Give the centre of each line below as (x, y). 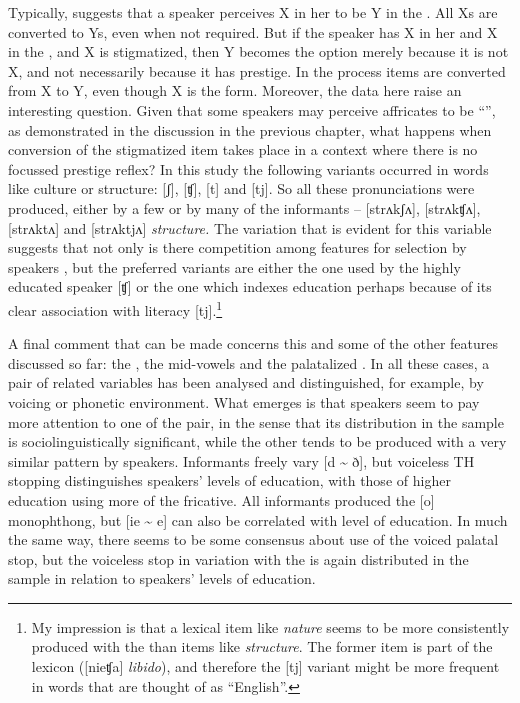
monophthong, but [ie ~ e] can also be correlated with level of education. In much (258, 519)
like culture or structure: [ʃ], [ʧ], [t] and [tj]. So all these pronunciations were (241, 188)
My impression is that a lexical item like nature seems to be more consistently (270, 626)
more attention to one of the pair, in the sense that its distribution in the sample (256, 421)
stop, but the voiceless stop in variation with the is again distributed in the (238, 558)
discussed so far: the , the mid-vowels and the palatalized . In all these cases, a (249, 362)
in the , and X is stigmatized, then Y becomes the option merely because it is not (258, 51)
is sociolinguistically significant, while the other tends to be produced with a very (257, 441)
